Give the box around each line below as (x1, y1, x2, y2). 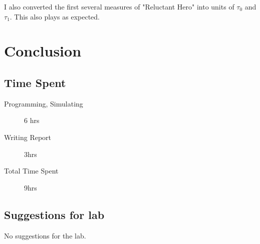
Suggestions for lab (4, 206, 105, 222)
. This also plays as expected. (10, 11, 100, 21)
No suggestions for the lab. (4, 230, 86, 240)
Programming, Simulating (4, 98, 83, 108)
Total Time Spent (4, 165, 59, 176)
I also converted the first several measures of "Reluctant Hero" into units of (4, 1, 234, 11)
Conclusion (4, 40, 82, 61)
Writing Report (4, 131, 52, 142)
